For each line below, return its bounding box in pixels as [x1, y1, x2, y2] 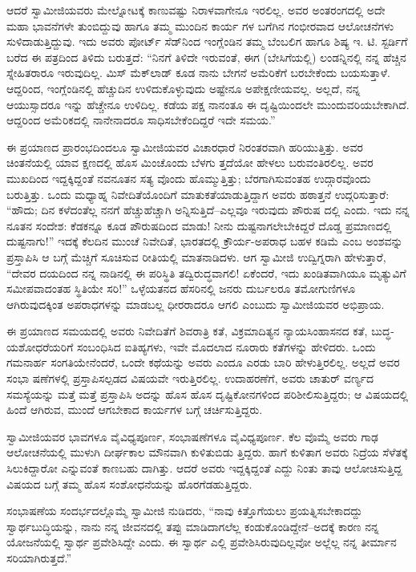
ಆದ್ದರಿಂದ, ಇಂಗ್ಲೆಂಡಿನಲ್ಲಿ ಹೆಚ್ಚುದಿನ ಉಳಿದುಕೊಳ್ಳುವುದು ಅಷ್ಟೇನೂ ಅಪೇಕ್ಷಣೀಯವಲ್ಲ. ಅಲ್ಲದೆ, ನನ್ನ [6, 79, 361, 96]
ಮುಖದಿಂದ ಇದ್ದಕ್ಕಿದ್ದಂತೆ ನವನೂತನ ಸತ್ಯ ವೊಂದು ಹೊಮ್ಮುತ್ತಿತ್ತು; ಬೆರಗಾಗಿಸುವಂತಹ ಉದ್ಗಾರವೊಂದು [6, 169, 371, 186]
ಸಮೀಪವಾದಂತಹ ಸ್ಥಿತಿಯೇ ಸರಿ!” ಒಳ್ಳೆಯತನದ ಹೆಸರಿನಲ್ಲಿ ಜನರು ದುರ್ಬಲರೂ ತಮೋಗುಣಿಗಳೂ [6, 280, 356, 297]
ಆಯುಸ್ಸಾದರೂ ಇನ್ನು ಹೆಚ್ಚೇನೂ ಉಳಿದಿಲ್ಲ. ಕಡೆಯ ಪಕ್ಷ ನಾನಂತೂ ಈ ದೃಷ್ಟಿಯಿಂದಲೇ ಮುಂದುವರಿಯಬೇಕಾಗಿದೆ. [6, 95, 410, 112]
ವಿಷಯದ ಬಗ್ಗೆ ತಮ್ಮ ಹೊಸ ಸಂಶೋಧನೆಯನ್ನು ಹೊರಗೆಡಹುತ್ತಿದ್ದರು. [6, 475, 252, 492]
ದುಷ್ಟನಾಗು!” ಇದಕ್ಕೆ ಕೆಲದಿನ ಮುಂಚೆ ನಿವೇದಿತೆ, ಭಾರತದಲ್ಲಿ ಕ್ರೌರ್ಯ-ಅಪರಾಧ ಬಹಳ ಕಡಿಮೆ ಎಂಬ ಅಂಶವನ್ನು [6, 233, 403, 249]
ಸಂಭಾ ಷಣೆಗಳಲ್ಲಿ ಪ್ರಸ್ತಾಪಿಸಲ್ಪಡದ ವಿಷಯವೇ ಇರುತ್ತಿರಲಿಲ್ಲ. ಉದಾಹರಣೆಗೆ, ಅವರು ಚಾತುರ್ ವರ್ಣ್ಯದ [6, 370, 374, 387]
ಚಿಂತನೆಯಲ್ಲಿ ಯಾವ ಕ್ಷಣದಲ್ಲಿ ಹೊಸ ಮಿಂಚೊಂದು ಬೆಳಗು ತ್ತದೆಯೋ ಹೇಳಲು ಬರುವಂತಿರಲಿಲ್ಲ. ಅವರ [6, 154, 374, 171]
